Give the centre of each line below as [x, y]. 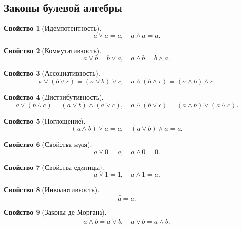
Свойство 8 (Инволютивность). [52, 190]
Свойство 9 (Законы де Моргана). [55, 212]
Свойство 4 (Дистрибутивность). [54, 96]
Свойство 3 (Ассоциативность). [52, 73]
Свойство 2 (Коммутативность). [53, 50]
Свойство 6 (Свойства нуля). [48, 144]
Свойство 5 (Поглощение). [45, 120]
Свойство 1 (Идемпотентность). [53, 28]
